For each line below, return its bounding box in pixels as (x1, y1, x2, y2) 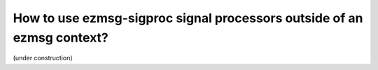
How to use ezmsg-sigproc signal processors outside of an (13, 10, 363, 26)
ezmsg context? (13, 30, 108, 45)
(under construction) (13, 54, 73, 62)
